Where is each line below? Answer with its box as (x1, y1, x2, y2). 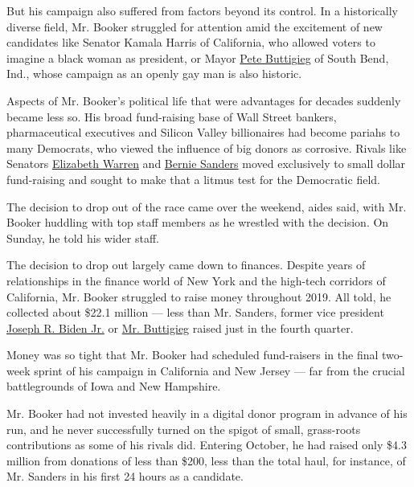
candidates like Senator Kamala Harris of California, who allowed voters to (6, 34, 375, 51)
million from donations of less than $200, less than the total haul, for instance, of (6, 452, 406, 469)
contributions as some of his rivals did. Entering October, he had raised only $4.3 (6, 436, 407, 453)
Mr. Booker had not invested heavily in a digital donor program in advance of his (6, 405, 408, 422)
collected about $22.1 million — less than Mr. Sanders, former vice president (6, 304, 384, 321)
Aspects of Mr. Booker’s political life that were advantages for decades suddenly (6, 92, 401, 108)
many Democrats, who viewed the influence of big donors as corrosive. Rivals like (6, 139, 407, 156)
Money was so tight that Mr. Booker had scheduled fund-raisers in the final (6, 346, 379, 363)
